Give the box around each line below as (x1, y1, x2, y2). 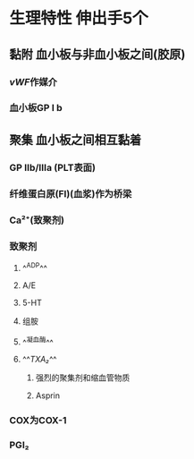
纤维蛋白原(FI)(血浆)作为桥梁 (9, 187, 132, 200)
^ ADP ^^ (21, 260, 47, 273)
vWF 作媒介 (9, 75, 58, 88)
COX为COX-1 (9, 414, 67, 427)
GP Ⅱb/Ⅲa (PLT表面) (9, 161, 97, 174)
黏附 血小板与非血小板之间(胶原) (9, 47, 186, 62)
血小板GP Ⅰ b (9, 102, 63, 115)
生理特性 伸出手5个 (9, 8, 149, 29)
